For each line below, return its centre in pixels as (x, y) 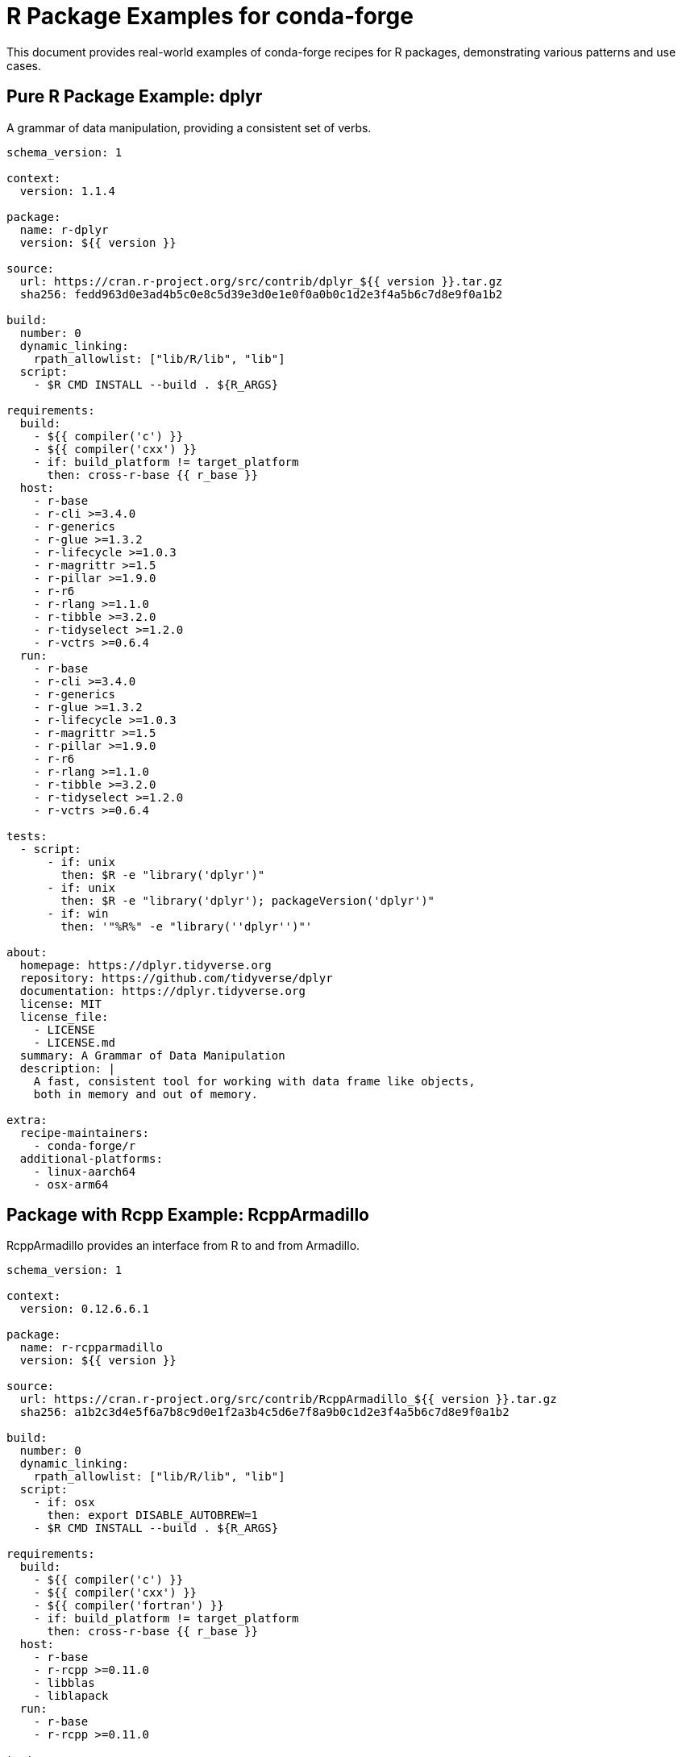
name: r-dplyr (64, 229)
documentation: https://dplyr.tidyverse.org (162, 991)
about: (27, 952)
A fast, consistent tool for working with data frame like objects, (254, 1081)
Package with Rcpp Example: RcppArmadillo (188, 1215)
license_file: (64, 1016)
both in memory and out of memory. (146, 1094)
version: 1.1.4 (67, 191)
